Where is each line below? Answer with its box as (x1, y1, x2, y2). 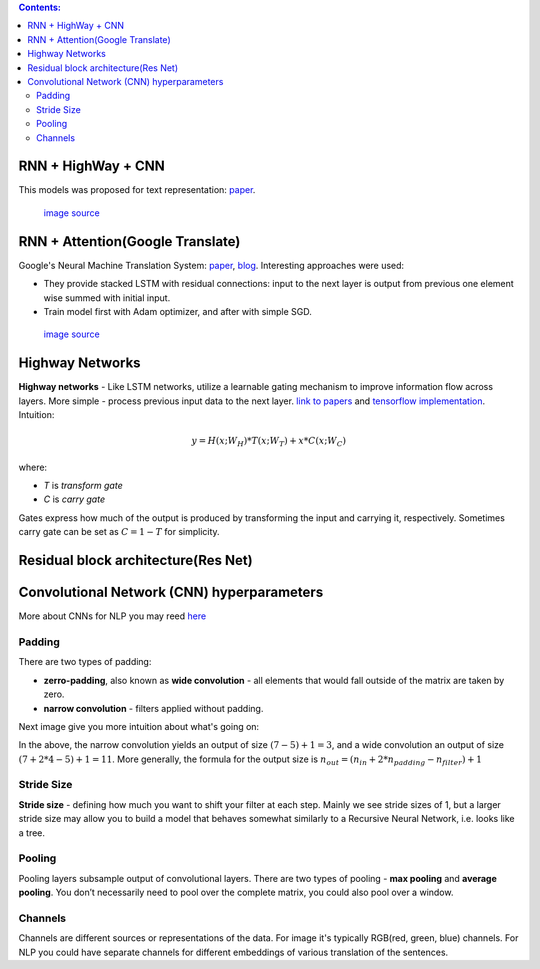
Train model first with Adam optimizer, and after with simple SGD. (43, 305, 312, 317)
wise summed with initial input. (43, 291, 171, 304)
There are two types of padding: (18, 656, 152, 668)
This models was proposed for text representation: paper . (18, 184, 256, 196)
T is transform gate (43, 480, 124, 492)
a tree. (18, 826, 45, 839)
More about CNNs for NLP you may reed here (18, 610, 207, 622)
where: (18, 461, 48, 473)
